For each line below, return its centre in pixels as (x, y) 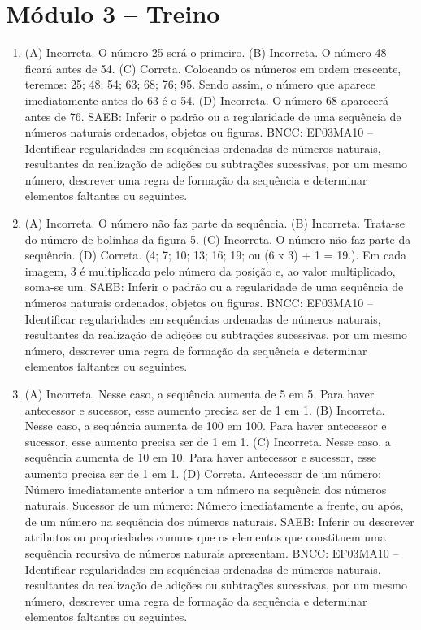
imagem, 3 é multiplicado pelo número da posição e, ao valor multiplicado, (210, 270)
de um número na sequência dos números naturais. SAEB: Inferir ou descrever (219, 521)
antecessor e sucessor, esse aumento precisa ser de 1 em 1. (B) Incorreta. (205, 409)
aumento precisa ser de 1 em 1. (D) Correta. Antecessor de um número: (203, 473)
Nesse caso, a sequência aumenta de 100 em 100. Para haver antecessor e (206, 426)
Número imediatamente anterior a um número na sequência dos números (206, 489)
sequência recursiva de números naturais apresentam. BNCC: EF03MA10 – (212, 552)
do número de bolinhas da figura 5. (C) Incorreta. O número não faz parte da (218, 239)
